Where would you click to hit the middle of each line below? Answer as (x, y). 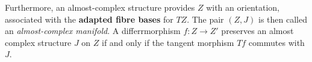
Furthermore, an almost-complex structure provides (100, 7)
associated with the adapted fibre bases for (89, 19)
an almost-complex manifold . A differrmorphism (93, 31)
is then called (282, 19)
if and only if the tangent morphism (168, 42)
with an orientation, (243, 7)
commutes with (276, 42)
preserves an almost (257, 31)
